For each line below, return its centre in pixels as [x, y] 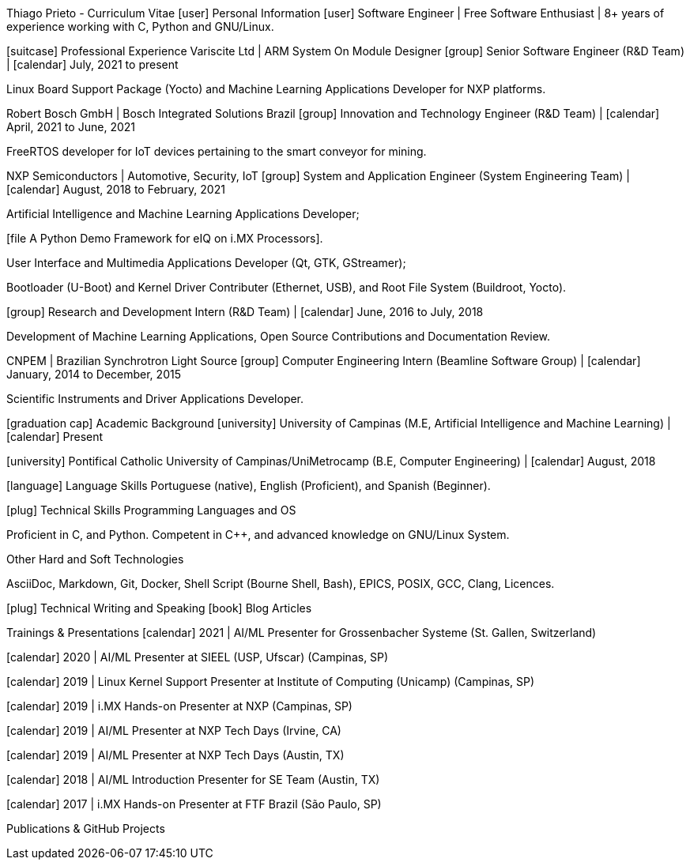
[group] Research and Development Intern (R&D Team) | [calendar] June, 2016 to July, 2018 [245, 312]
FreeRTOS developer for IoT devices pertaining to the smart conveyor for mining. [217, 151]
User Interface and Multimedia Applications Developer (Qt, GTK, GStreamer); [206, 263]
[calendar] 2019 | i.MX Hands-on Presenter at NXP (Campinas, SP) [179, 706]
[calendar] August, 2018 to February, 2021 [116, 189]
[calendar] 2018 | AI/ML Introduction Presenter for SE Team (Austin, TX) [193, 779]
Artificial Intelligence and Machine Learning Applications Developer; [183, 214]
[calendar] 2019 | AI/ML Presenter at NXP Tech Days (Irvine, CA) [174, 730]
